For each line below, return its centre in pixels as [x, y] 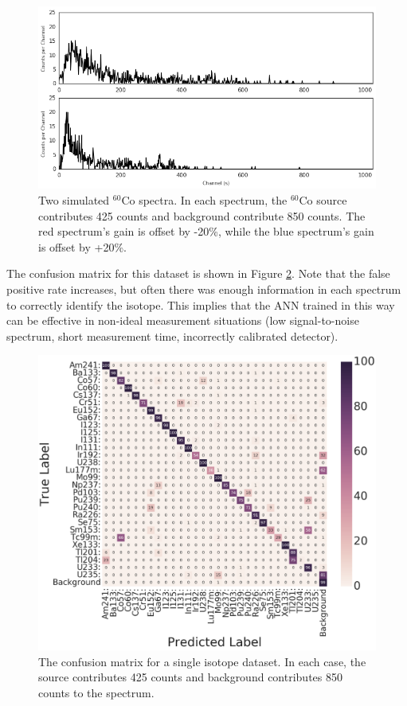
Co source [323, 199]
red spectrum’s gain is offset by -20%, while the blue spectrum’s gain [206, 231]
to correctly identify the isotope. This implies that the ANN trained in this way [201, 304]
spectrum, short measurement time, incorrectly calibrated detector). [172, 335]
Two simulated [74, 199]
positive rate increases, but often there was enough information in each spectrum [204, 289]
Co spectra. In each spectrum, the [204, 199]
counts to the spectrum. [96, 693]
